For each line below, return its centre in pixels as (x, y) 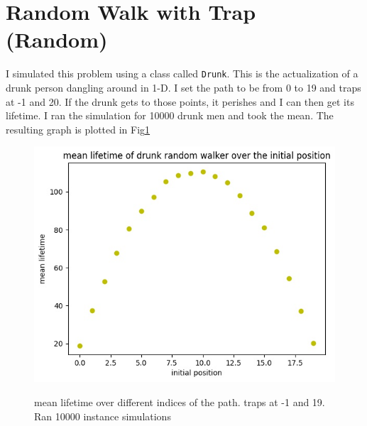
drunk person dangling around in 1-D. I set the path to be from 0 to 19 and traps (183, 87)
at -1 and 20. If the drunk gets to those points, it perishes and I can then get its (180, 101)
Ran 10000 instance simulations (103, 416)
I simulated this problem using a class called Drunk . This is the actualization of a (182, 73)
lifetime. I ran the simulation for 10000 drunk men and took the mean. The (170, 115)
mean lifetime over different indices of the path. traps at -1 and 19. (180, 402)
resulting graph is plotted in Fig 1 (78, 129)
